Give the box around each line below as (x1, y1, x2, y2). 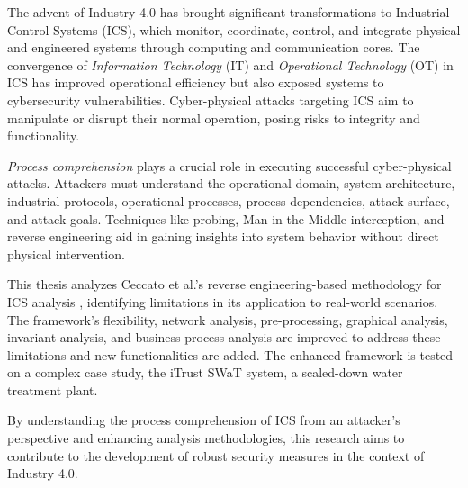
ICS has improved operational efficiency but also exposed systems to (7, 73, 384, 92)
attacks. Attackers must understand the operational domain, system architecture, (7, 174, 455, 193)
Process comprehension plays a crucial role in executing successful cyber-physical (7, 156, 452, 175)
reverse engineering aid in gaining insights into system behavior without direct (7, 227, 439, 246)
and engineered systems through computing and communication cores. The (7, 38, 420, 57)
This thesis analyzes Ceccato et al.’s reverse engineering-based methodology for (7, 275, 442, 294)
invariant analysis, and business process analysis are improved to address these (7, 328, 441, 347)
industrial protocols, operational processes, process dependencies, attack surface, (7, 191, 450, 210)
